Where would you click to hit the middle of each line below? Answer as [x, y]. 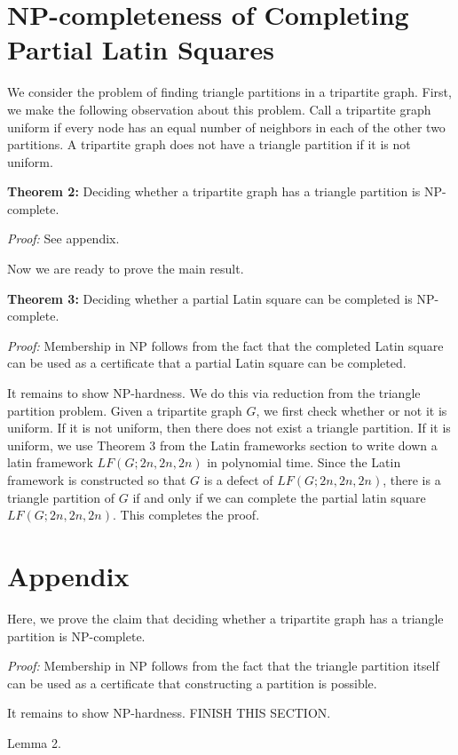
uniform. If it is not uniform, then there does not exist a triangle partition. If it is [229, 428]
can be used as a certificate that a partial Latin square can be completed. [207, 363]
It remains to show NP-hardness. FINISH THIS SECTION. [169, 713]
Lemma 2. [34, 742]
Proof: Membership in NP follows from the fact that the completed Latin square [225, 345]
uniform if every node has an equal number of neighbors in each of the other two [226, 127]
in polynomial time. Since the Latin [304, 462]
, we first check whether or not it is [351, 410]
